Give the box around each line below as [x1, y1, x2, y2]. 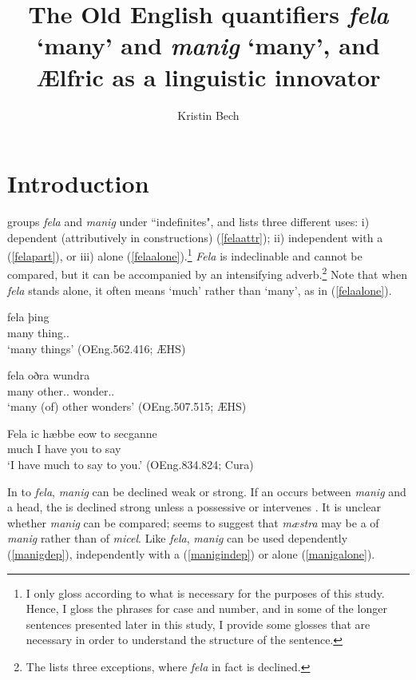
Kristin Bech [177, 106, 240, 123]
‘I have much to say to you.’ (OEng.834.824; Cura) [7, 456, 254, 473]
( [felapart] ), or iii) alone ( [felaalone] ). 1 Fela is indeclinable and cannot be [7, 245, 363, 264]
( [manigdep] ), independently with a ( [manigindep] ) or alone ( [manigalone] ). [7, 546, 375, 563]
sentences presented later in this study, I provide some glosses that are [26, 615, 370, 632]
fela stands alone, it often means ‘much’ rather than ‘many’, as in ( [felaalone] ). [7, 281, 392, 298]
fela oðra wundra [7, 367, 90, 384]
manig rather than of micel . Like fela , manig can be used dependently [7, 530, 348, 547]
